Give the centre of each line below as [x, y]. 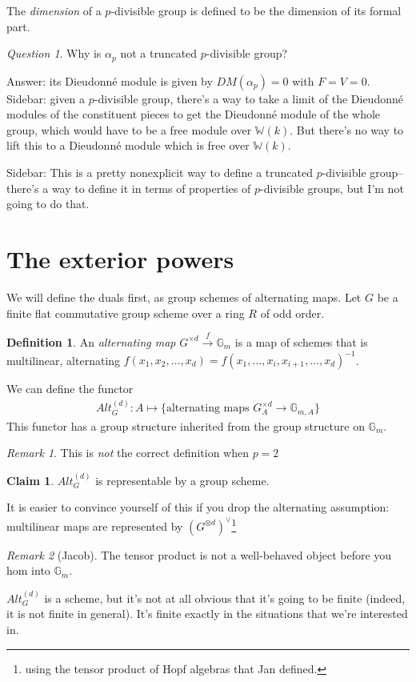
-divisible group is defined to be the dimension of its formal [256, 10]
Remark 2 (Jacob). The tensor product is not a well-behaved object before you [199, 554]
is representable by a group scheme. [182, 480]
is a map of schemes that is [301, 341]
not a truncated [159, 53]
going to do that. [48, 204]
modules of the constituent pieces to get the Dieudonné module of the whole [194, 114]
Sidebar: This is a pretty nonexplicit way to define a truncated [160, 173]
